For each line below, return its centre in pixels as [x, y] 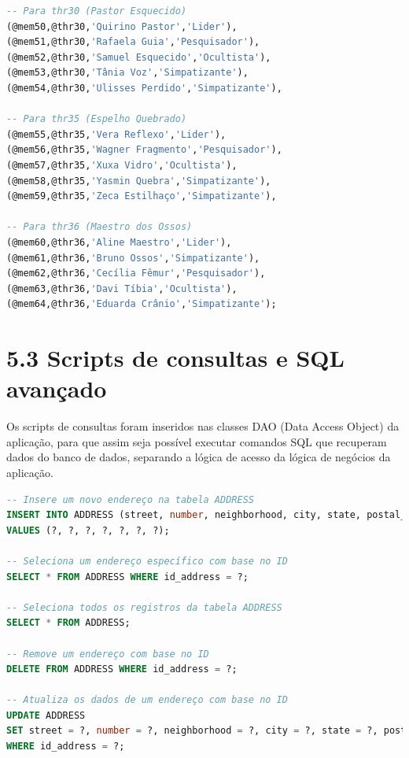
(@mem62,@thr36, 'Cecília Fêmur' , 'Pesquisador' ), [136, 274]
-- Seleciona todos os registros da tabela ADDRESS [144, 607]
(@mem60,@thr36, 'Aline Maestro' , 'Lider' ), [119, 242]
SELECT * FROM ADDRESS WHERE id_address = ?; [127, 577]
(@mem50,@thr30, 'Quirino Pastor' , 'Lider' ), [122, 26]
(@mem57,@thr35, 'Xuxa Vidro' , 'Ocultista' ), [122, 165]
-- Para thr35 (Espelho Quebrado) [97, 119]
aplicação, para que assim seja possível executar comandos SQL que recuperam [197, 441]
